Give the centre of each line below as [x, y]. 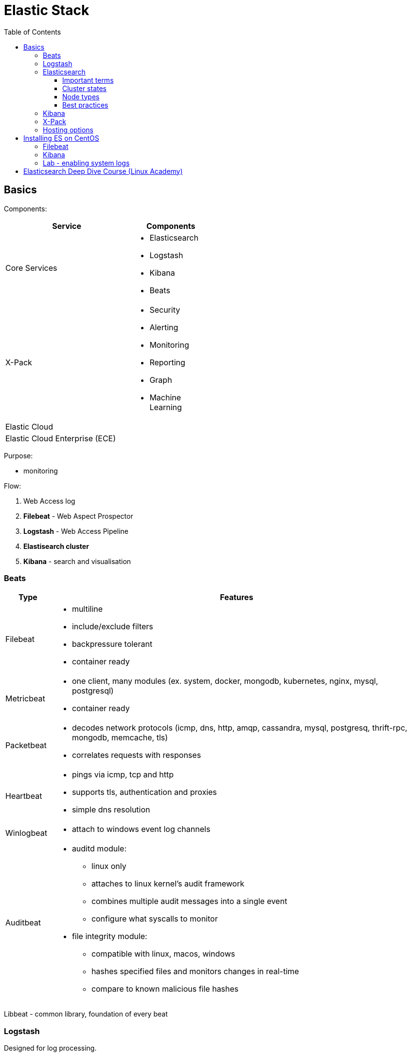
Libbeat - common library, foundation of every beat [86, 1014]
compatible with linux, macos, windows [163, 954]
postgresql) [93, 691]
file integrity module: [109, 936]
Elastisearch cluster [56, 546]
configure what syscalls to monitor [154, 919]
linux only [109, 866]
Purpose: [18, 455]
